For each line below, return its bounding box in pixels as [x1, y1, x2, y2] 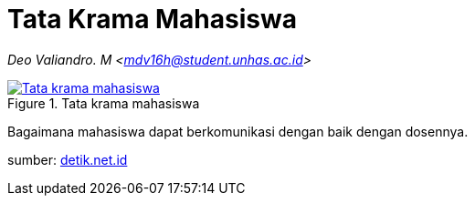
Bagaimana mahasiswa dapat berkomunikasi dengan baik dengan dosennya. [7, 123, 469, 139]
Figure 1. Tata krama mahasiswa [7, 95, 200, 111]
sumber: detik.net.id [7, 151, 128, 167]
